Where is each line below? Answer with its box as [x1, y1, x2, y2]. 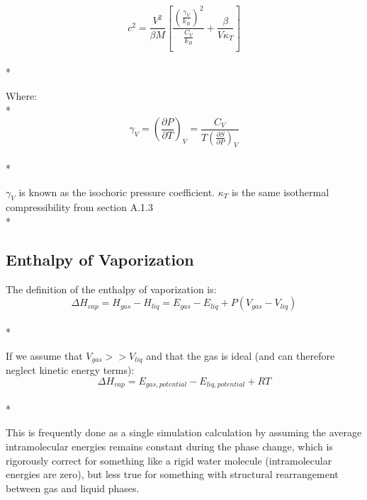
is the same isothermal [231, 184, 329, 199]
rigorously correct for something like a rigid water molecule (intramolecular [6, 453, 332, 467]
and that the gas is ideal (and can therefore [146, 348, 335, 363]
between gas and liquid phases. [6, 480, 140, 495]
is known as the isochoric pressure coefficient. [18, 184, 215, 199]
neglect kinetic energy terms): [6, 363, 135, 377]
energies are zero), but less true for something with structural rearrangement [6, 467, 339, 482]
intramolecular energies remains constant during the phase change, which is [6, 438, 333, 453]
